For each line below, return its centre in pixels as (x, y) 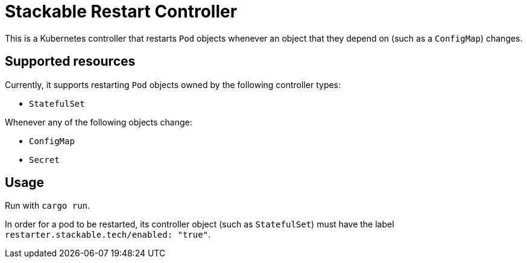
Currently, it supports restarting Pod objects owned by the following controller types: (173, 84)
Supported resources (70, 62)
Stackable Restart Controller (121, 11)
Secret (44, 160)
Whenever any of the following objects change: (99, 122)
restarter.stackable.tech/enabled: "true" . (108, 235)
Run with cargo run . (48, 206)
